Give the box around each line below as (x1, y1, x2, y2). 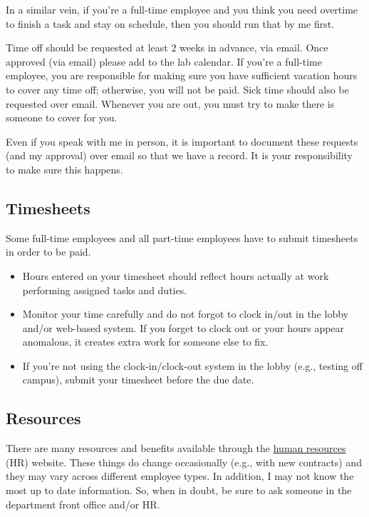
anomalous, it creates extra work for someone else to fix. (22, 334, 269, 349)
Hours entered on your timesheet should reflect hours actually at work (22, 268, 329, 283)
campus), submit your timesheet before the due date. (22, 372, 254, 387)
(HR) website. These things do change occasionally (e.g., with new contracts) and (6, 454, 362, 469)
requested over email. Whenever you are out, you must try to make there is (6, 96, 335, 111)
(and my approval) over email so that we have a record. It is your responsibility (6, 148, 353, 163)
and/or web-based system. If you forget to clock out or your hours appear (22, 320, 345, 335)
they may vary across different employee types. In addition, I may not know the (6, 468, 354, 483)
